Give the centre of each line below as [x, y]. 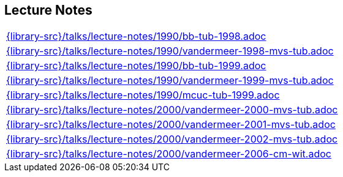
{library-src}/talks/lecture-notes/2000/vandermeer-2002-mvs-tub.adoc [172, 139]
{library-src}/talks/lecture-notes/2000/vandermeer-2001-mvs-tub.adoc [171, 125]
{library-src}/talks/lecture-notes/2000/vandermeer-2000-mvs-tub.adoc [172, 110]
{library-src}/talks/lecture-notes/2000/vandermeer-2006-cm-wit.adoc [169, 154]
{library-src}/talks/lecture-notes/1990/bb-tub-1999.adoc [136, 66]
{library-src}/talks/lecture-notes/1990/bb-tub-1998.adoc [136, 36]
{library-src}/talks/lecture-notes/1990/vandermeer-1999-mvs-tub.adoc [170, 81]
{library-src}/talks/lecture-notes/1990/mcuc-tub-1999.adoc [143, 95]
